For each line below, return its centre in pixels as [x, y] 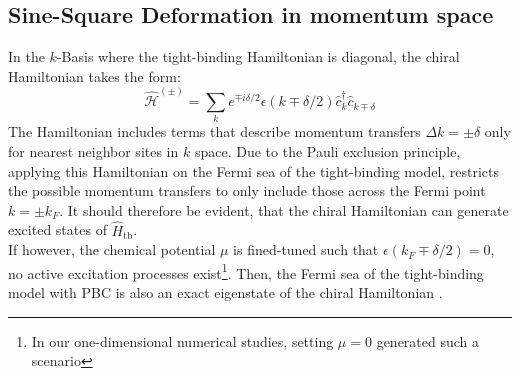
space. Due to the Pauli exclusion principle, [327, 150]
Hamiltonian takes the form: [94, 75]
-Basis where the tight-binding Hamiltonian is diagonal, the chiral [258, 56]
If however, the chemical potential [112, 249]
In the [26, 56]
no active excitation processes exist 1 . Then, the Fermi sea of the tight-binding [246, 271]
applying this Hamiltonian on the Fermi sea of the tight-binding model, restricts [254, 170]
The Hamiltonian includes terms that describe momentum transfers [214, 131]
